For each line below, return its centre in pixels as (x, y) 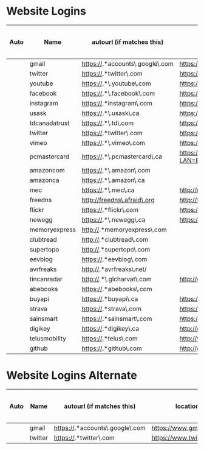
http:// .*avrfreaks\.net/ (114, 269)
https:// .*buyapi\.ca (110, 298)
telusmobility (48, 338)
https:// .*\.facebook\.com (118, 93)
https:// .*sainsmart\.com (117, 318)
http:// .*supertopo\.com (116, 249)
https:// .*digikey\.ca (110, 328)
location (187, 406)
